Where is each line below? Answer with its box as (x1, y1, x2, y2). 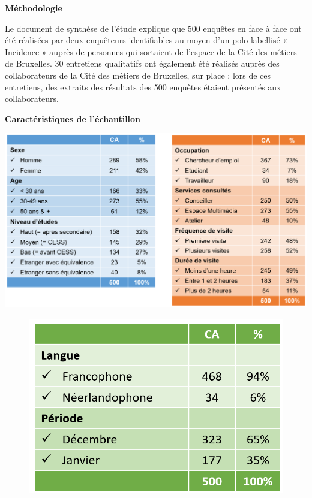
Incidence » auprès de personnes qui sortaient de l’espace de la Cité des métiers (5, 45, 297, 58)
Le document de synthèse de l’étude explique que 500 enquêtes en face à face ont (5, 22, 302, 34)
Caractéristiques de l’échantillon (5, 112, 141, 125)
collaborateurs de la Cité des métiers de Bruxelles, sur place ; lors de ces (5, 68, 271, 81)
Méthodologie (5, 2, 62, 14)
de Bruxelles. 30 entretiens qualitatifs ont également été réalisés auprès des (5, 57, 280, 70)
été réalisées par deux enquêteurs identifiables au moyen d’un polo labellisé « (5, 34, 288, 46)
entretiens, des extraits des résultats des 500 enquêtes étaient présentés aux (5, 80, 281, 93)
